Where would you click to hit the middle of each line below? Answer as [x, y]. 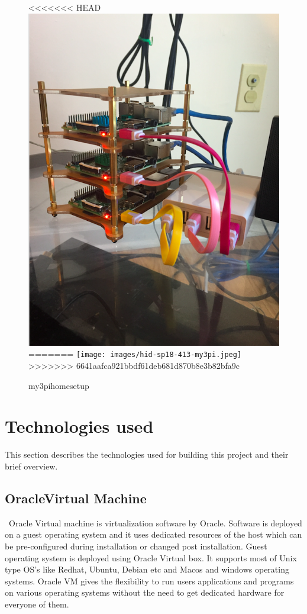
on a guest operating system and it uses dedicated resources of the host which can [153, 534]
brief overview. [31, 466]
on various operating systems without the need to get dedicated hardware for [145, 592]
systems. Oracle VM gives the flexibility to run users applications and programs [149, 581]
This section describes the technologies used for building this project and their [147, 454]
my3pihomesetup [59, 385]
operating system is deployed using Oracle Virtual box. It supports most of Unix [151, 557]
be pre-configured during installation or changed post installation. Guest [136, 546]
